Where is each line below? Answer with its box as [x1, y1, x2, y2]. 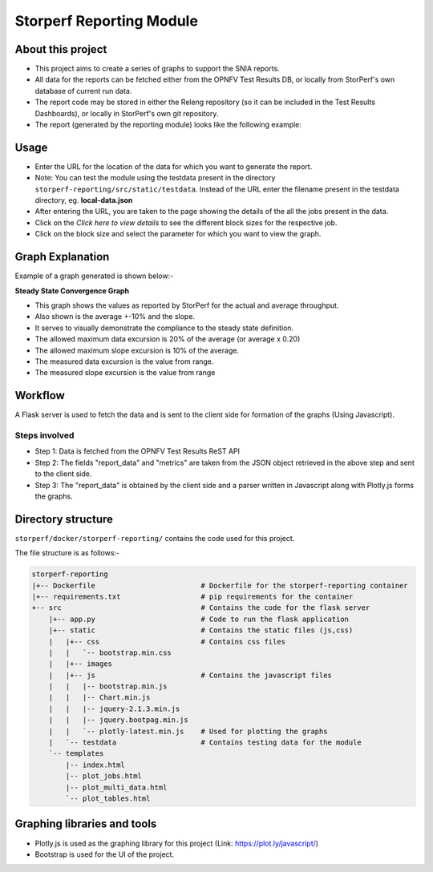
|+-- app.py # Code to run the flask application [48, 614, 349, 624]
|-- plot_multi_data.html [65, 782, 168, 792]
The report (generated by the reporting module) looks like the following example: [34, 120, 302, 130]
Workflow [14, 389, 66, 402]
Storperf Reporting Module [14, 12, 198, 30]
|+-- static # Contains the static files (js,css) [48, 626, 354, 635]
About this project [14, 42, 107, 56]
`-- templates [48, 749, 104, 758]
